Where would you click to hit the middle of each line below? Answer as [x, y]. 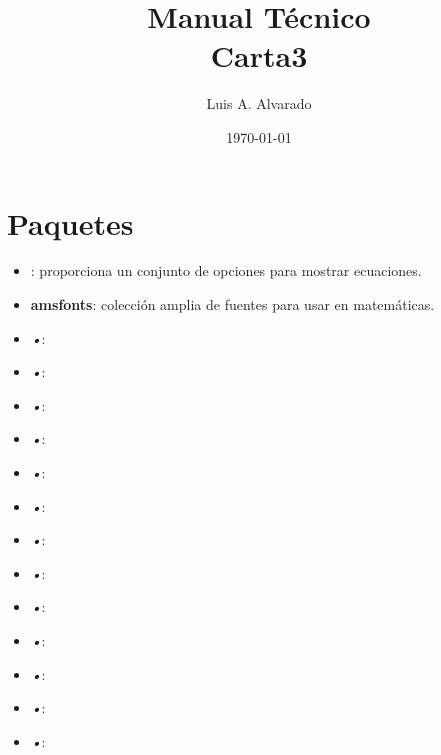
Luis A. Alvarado [259, 103]
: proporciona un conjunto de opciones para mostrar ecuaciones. [226, 270]
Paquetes [70, 222]
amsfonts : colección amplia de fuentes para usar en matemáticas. [232, 304]
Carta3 [259, 55]
